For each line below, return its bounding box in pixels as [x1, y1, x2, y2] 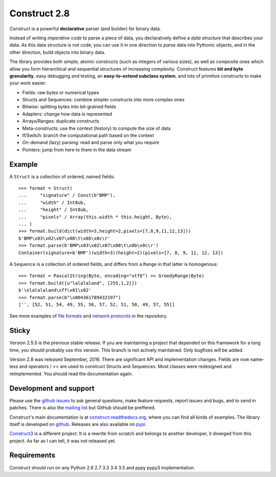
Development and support [9, 384, 95, 393]
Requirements [9, 451, 56, 460]
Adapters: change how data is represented [22, 110, 112, 117]
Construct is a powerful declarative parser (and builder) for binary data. [9, 26, 161, 32]
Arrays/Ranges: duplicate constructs [22, 118, 100, 124]
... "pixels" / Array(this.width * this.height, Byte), [18, 214, 172, 220]
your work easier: [9, 80, 47, 86]
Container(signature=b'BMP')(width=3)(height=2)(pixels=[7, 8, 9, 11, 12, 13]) [18, 249, 223, 256]
